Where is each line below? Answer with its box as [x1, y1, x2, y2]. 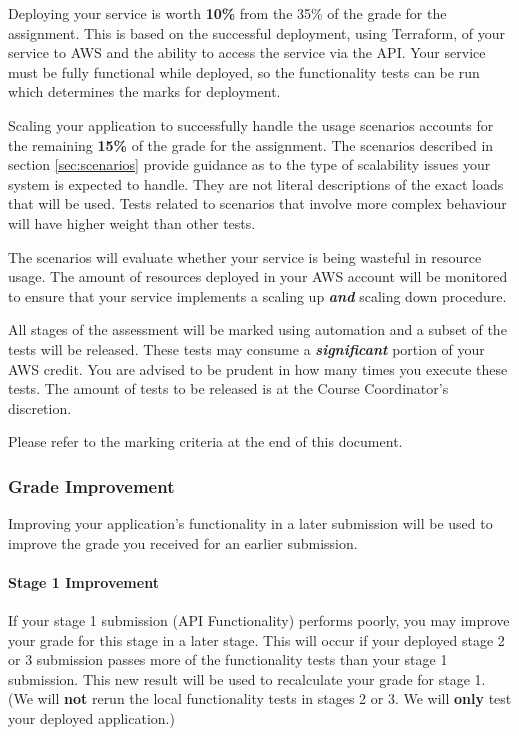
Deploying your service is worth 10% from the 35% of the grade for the [8, 3, 447, 23]
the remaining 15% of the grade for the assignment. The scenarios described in [8, 134, 494, 155]
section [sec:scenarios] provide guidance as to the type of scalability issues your [8, 154, 491, 175]
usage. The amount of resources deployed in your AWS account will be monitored [8, 266, 508, 287]
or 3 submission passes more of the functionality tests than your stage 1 [8, 649, 448, 670]
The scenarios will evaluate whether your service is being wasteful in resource [8, 246, 482, 267]
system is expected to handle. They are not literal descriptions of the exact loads [8, 173, 504, 194]
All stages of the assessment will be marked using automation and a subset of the [8, 319, 507, 340]
